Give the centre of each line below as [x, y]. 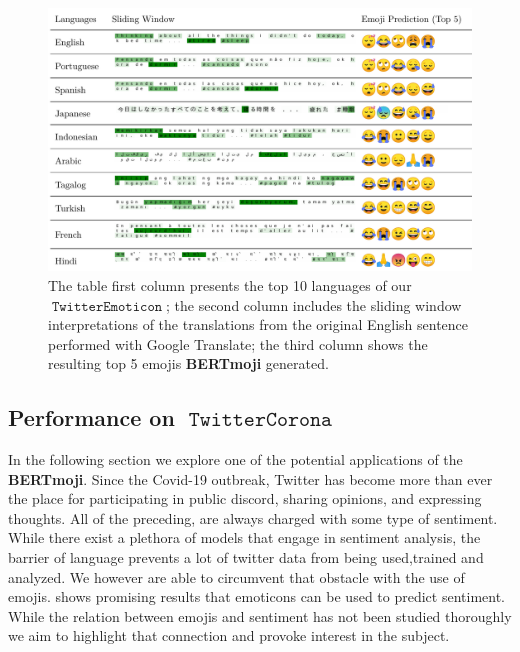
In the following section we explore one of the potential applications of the [235, 459]
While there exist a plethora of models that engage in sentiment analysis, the [244, 537]
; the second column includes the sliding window [314, 304]
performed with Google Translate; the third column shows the [238, 343]
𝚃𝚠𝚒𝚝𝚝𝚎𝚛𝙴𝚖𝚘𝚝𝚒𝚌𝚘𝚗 [107, 306]
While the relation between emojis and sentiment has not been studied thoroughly [260, 615]
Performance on [91, 417]
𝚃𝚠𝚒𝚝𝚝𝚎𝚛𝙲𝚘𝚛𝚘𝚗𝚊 [260, 420]
